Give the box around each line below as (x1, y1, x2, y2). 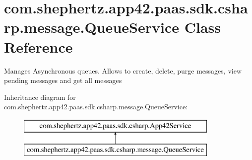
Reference (4, 36, 73, 57)
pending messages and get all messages (4, 75, 122, 85)
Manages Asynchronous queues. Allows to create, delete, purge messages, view (4, 65, 242, 76)
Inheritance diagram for (4, 91, 76, 102)
